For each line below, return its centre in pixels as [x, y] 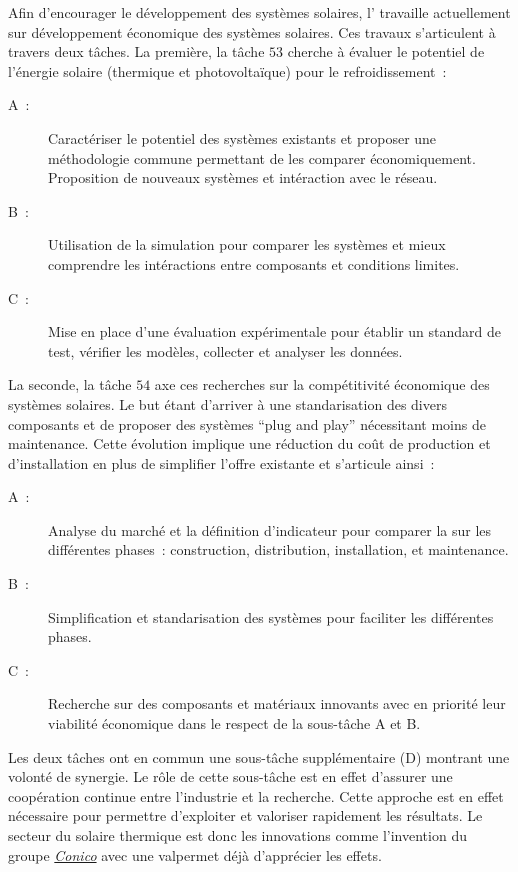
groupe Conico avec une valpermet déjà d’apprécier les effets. [195, 854]
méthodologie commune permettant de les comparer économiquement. [262, 157]
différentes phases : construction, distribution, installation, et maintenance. [278, 549]
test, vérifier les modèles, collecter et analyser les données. [225, 350]
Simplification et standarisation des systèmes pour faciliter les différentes [271, 616]
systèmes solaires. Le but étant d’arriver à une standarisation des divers [227, 403]
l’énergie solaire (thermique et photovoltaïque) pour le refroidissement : [227, 70]
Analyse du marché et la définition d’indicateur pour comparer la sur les [270, 529]
